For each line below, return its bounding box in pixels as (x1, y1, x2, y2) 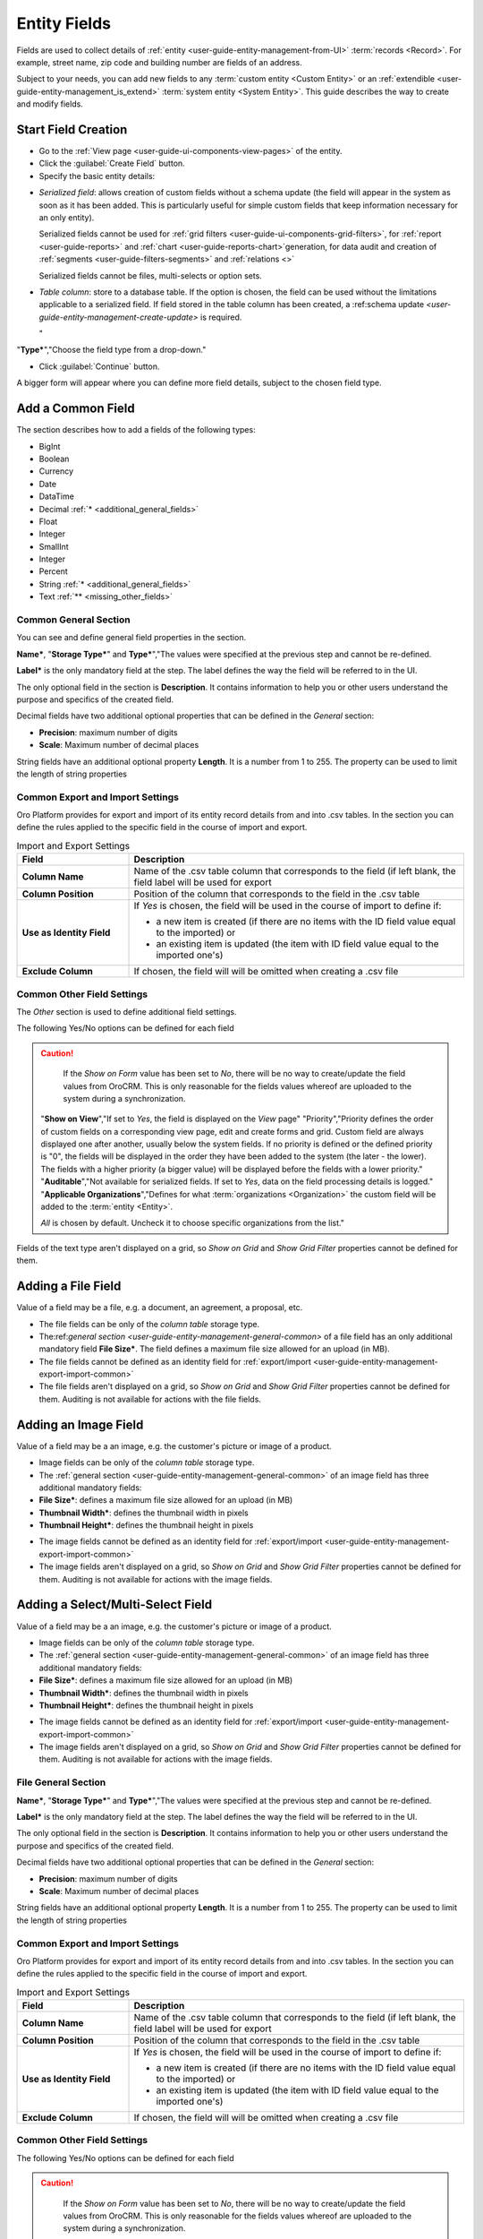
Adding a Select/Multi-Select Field (16, 1597, 213, 1612)
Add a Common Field (16, 401, 135, 416)
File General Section (16, 1776, 106, 1789)
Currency (38, 466, 74, 476)
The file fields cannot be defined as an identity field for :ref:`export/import (38, 1356, 312, 1367)
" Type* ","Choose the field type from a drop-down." (16, 345, 207, 356)
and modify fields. (16, 99, 84, 109)
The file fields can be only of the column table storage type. (38, 1318, 259, 1329)
